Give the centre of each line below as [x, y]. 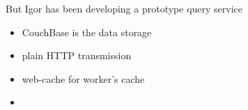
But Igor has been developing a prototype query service [124, 8]
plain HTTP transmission [77, 55]
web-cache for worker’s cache [83, 78]
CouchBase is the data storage [87, 32]
